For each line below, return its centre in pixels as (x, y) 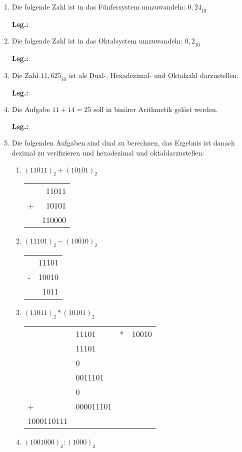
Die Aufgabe (31, 109)
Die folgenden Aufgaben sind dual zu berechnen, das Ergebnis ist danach (123, 143)
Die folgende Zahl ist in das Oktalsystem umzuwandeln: (97, 41)
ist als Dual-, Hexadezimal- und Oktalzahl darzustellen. (154, 75)
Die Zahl (25, 75)
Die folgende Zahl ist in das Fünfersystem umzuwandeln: (98, 6)
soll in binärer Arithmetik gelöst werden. (155, 109)
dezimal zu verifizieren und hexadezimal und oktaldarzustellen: (108, 152)
